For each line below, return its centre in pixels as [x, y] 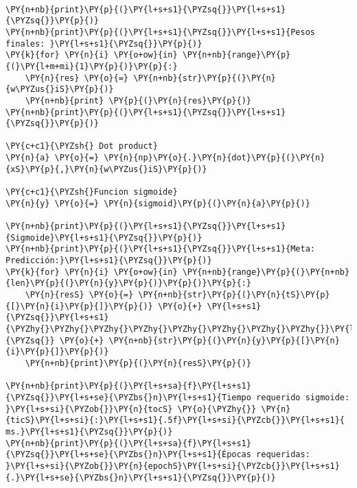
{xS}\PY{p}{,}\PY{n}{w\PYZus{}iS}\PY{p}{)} [106, 169]
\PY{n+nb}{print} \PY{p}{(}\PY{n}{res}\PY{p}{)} [138, 100]
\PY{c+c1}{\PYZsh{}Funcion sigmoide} [92, 192]
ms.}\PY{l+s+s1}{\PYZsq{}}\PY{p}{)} [89, 431]
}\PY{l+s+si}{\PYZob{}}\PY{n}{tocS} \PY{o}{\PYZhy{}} [131, 409]
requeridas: [283, 455]
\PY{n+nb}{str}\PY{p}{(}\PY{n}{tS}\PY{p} [234, 295]
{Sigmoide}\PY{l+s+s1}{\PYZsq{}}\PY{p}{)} [104, 237]
